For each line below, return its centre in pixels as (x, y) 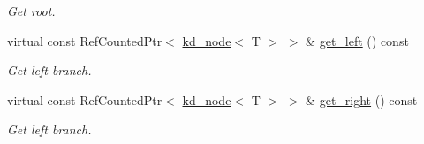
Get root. (31, 11)
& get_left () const (357, 40)
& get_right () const (362, 99)
